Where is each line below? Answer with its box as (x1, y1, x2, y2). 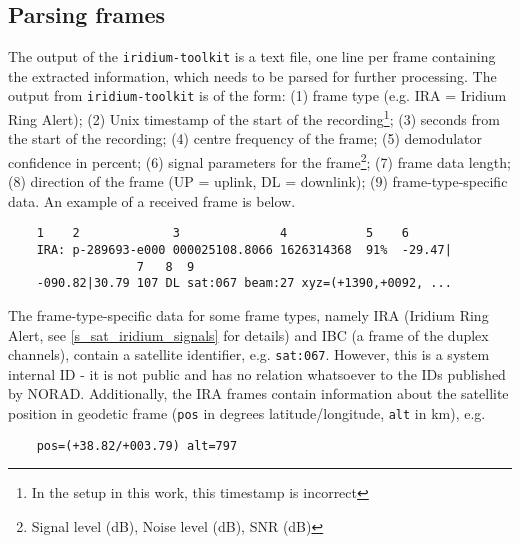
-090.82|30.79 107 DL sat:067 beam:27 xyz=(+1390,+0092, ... (36, 276, 452, 291)
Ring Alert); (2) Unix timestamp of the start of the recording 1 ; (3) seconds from (8, 106, 500, 129)
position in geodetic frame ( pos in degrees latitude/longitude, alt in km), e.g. (8, 403, 486, 424)
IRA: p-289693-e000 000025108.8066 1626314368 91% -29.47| (36, 243, 452, 258)
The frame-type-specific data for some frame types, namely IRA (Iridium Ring (8, 305, 489, 326)
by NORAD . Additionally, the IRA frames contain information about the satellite (8, 383, 509, 404)
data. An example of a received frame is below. (8, 190, 296, 211)
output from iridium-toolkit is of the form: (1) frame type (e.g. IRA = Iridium (8, 85, 507, 106)
